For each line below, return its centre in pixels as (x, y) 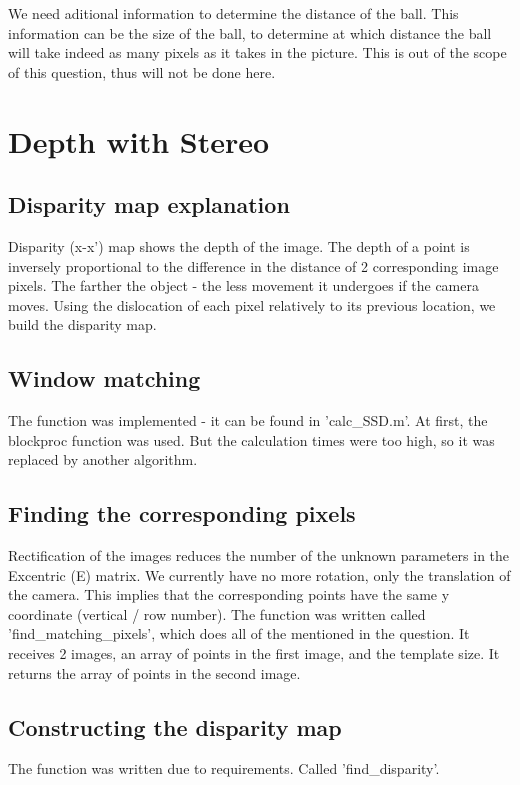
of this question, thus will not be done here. (142, 71)
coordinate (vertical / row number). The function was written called (217, 613)
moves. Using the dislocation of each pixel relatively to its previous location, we (252, 304)
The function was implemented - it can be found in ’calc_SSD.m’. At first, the (248, 420)
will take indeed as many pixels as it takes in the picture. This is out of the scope (257, 52)
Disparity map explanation (149, 204)
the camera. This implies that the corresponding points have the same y (229, 594)
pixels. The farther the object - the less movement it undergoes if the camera (243, 285)
